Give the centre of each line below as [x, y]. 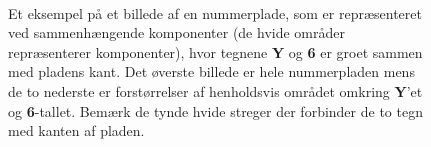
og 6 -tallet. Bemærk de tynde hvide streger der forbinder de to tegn [215, 110]
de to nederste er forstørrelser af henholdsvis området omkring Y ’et [215, 90]
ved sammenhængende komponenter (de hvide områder [176, 32]
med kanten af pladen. [76, 130]
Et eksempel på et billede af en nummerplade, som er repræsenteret [215, 12]
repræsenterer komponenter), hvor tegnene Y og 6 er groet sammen [215, 51]
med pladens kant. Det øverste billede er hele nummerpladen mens [211, 71]
